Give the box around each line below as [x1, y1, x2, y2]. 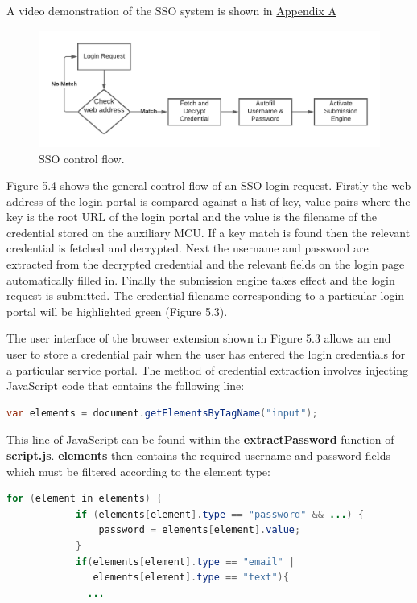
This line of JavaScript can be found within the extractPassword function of [6, 431, 394, 448]
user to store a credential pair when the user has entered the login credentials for [6, 346, 406, 363]
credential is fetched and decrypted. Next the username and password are [6, 240, 369, 256]
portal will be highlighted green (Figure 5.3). [6, 302, 228, 319]
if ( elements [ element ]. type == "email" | [75, 556, 295, 568]
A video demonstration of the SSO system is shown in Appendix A [6, 2, 336, 18]
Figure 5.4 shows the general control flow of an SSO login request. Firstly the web [6, 177, 411, 194]
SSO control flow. [39, 150, 125, 166]
